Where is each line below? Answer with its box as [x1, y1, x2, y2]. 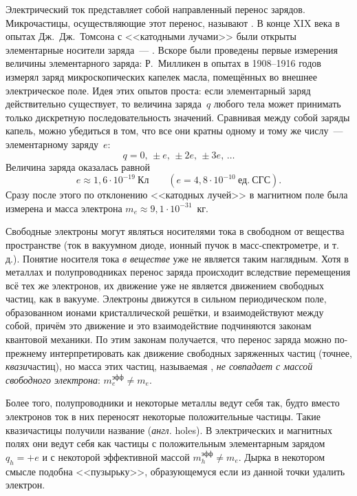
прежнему [6, 345, 47, 360]
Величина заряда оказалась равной [6, 159, 151, 174]
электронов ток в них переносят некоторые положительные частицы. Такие [6, 409, 321, 424]
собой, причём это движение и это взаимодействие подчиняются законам [6, 318, 312, 333]
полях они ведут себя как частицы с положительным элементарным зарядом [6, 436, 325, 451]
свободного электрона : [6, 372, 100, 386]
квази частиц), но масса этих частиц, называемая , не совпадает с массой [6, 359, 313, 373]
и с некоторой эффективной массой [42, 449, 190, 464]
